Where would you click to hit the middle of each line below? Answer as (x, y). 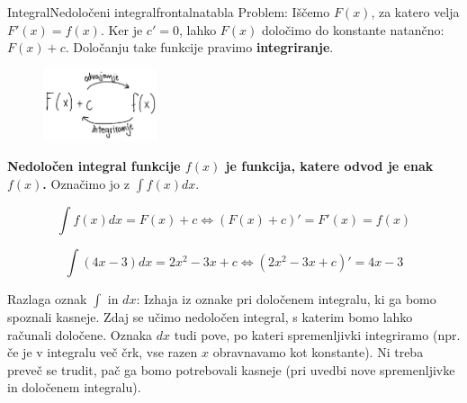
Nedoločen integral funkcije (94, 166)
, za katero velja (415, 12)
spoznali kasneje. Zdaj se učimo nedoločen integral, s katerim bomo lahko (210, 316)
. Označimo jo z (86, 183)
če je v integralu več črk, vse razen (103, 352)
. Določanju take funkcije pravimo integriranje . (199, 47)
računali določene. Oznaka (80, 334)
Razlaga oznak (47, 298)
